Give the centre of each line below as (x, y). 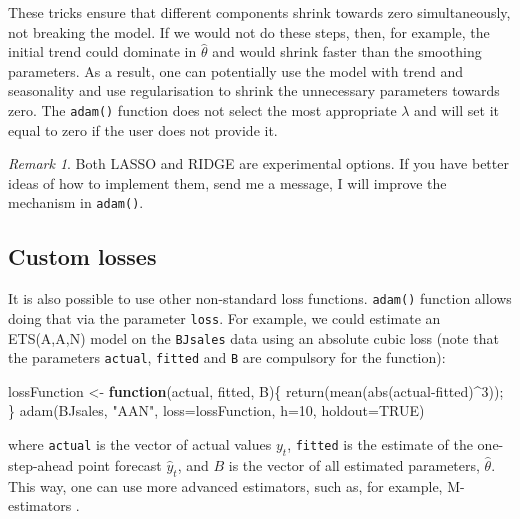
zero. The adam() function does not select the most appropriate (202, 109)
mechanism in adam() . (76, 202)
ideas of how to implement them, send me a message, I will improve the (227, 182)
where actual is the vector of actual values (140, 444)
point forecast (120, 464)
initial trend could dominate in (102, 51)
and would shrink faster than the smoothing (347, 51)
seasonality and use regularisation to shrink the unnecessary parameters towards (254, 90)
